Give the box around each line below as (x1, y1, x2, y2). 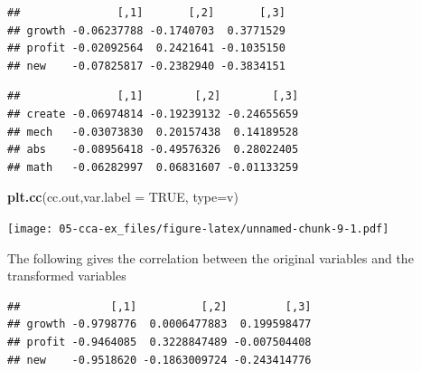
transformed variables (7, 266, 126, 285)
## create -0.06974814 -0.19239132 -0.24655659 (7, 107, 299, 120)
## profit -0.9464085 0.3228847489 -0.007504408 (7, 335, 312, 348)
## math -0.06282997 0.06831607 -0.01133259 (7, 160, 299, 174)
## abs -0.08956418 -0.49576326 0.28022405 (7, 143, 299, 157)
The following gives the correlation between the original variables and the (7, 248, 414, 267)
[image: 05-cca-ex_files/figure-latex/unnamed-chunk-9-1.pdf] (7, 222, 389, 235)
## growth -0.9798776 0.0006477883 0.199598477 (7, 318, 312, 331)
